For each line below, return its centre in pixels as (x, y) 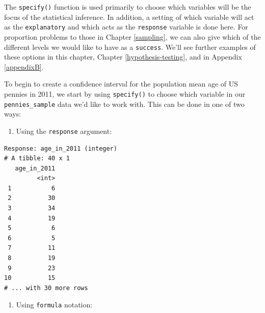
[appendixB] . (24, 66)
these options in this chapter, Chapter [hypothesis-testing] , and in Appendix (123, 57)
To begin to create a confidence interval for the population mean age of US (121, 84)
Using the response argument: (64, 131)
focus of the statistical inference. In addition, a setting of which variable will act (129, 17)
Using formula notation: (54, 305)
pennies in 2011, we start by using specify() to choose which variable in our (125, 93)
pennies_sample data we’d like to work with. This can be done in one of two (124, 104)
